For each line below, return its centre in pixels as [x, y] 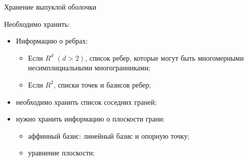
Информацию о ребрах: [52, 41]
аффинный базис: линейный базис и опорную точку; [109, 135]
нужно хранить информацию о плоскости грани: [90, 119]
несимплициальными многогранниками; [89, 68]
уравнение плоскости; [61, 153]
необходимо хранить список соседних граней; [86, 102]
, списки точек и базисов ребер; [102, 84]
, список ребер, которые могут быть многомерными [164, 57]
